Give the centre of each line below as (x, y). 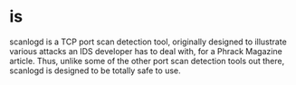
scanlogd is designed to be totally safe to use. (95, 71)
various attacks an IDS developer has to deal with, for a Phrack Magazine (146, 51)
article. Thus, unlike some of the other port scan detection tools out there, (147, 61)
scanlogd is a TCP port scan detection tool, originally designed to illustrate (148, 42)
